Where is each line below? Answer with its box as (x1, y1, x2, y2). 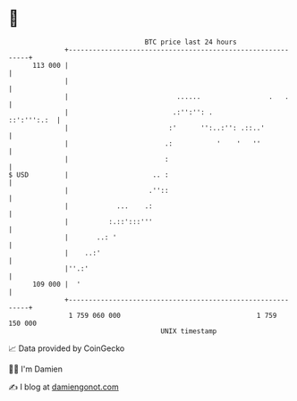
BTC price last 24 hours (144, 38, 238, 46)
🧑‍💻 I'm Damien (8, 363, 64, 374)
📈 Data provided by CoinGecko (8, 343, 125, 354)
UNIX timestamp (160, 326, 217, 336)
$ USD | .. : (8, 170, 169, 180)
